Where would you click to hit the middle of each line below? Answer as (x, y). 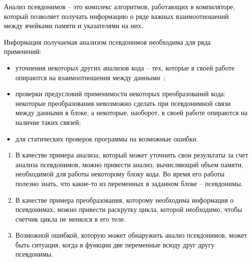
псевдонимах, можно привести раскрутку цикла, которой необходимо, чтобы (129, 209)
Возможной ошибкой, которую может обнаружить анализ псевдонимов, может (131, 235)
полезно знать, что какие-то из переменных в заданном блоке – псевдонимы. (129, 183)
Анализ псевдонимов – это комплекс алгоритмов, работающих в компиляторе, (119, 6)
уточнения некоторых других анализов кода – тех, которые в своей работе (125, 67)
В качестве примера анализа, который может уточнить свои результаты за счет (132, 155)
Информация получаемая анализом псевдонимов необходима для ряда (107, 42)
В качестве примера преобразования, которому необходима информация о (125, 200)
